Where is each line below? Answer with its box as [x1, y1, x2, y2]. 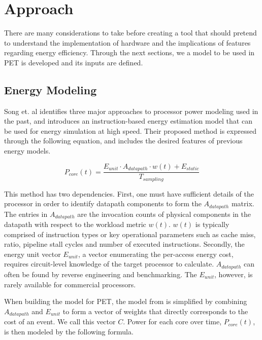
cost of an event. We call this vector [4, 316, 116, 327]
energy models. [4, 145, 51, 156]
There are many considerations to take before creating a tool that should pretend [4, 27, 257, 38]
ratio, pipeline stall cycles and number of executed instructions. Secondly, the [4, 239, 245, 249]
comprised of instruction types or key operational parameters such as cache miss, [4, 229, 256, 239]
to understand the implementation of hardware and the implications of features [4, 37, 251, 48]
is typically [195, 219, 230, 230]
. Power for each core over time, [123, 316, 222, 327]
